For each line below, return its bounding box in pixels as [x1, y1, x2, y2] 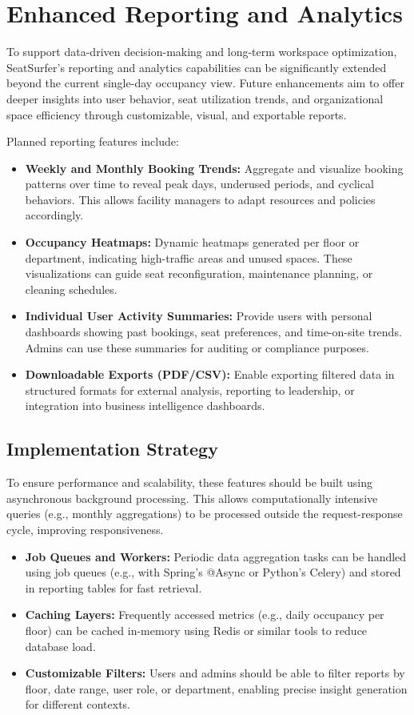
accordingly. [25, 207, 84, 223]
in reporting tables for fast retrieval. [25, 579, 202, 596]
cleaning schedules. [25, 280, 117, 297]
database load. [25, 637, 96, 654]
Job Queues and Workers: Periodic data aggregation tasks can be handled [25, 548, 407, 564]
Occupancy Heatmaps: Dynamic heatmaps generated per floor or [25, 234, 360, 251]
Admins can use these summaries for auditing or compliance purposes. [25, 339, 369, 355]
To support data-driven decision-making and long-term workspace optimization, [6, 43, 397, 60]
